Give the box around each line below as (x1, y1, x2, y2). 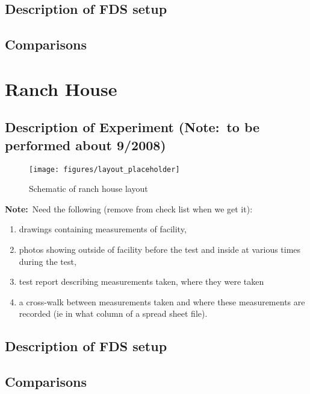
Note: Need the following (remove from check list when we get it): (5, 202, 253, 215)
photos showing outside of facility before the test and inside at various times (19, 243, 301, 255)
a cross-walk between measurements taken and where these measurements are (19, 295, 305, 308)
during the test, (19, 255, 76, 267)
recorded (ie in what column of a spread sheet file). (19, 307, 208, 320)
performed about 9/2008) (5, 135, 166, 154)
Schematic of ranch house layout (29, 182, 148, 195)
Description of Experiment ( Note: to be (5, 118, 260, 136)
